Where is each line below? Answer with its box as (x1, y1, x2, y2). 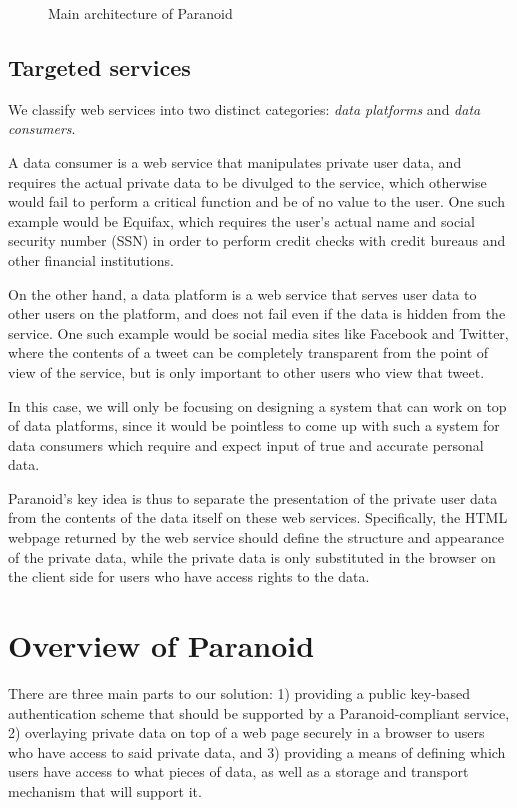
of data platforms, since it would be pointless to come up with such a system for (8, 415, 500, 436)
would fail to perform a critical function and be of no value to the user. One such (8, 191, 505, 212)
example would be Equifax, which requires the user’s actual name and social (8, 210, 475, 231)
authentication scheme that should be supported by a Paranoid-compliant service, (8, 702, 510, 723)
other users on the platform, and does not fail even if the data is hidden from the (8, 303, 506, 324)
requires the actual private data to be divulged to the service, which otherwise (8, 171, 487, 192)
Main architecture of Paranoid (48, 3, 233, 23)
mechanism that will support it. (8, 780, 202, 801)
